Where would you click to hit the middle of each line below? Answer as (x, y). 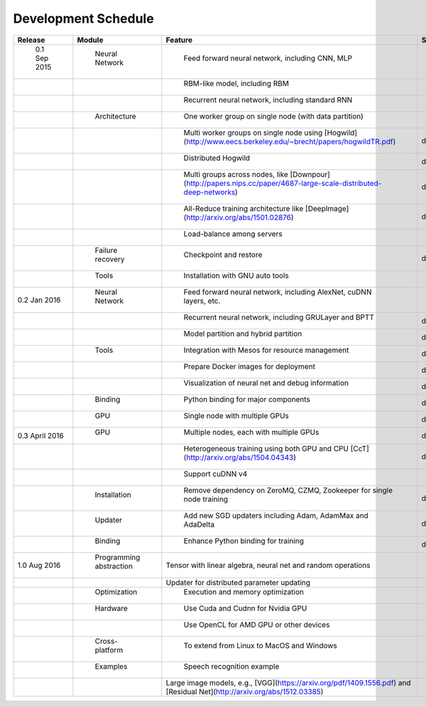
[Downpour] (310, 174)
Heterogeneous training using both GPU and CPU (266, 449)
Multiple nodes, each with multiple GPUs (251, 432)
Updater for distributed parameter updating (238, 582)
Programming (118, 557)
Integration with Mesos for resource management (266, 350)
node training (206, 499)
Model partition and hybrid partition (243, 334)
